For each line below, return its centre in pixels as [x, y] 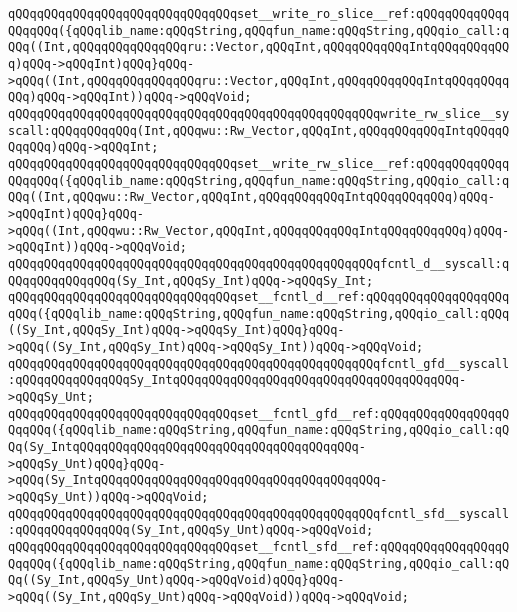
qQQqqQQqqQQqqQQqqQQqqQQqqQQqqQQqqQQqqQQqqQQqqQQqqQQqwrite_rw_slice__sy [259, 113]
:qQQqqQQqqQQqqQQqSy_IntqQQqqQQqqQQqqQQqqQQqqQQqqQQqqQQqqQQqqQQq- [237, 380]
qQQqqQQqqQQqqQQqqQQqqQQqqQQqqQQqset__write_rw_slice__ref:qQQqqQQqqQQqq [259, 163]
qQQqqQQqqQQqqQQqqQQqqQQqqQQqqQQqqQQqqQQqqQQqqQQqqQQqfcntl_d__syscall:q [259, 263]
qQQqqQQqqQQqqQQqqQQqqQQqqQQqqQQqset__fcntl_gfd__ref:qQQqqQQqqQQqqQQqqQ [259, 413]
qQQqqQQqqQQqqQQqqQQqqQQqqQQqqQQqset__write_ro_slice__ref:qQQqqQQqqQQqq [259, 14]
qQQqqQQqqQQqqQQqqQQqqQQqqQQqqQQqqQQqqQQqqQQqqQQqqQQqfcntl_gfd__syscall [259, 363]
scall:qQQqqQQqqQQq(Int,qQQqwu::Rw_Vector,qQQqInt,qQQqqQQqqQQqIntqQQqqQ [259, 130]
